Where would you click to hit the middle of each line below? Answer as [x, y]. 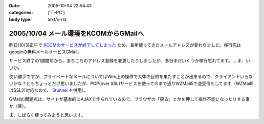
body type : [20, 19]
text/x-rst [57, 19]
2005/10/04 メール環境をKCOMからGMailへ [77, 33]
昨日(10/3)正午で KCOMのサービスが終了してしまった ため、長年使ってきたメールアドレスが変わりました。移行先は [125, 45]
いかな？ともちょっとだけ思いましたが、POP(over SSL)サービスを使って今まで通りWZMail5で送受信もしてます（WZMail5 [131, 83]
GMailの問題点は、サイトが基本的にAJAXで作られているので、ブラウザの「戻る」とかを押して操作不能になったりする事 [129, 99]
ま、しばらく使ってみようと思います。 [47, 115]
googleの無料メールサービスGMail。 [45, 52]
